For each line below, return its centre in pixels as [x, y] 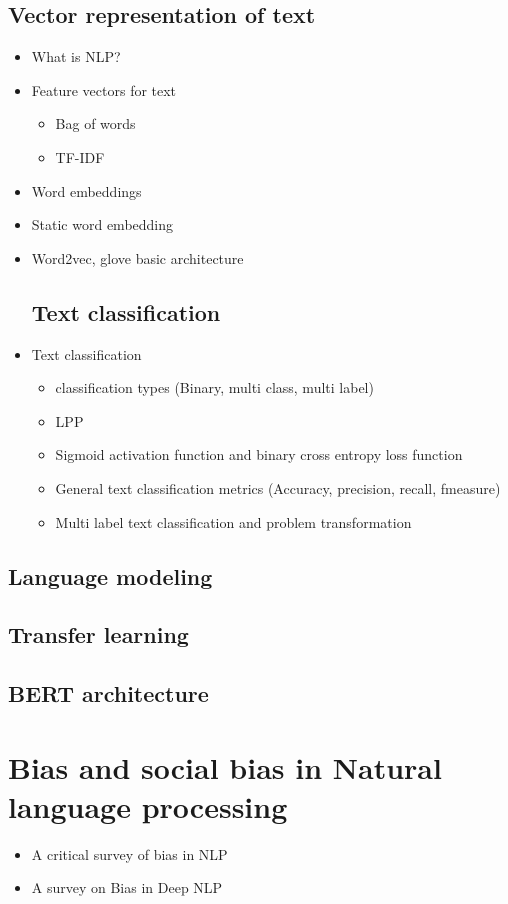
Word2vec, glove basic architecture [137, 257]
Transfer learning [98, 634]
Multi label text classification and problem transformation [233, 521]
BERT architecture [108, 693]
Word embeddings [86, 190]
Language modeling [110, 575]
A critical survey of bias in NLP [129, 853]
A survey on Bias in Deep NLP [127, 887]
